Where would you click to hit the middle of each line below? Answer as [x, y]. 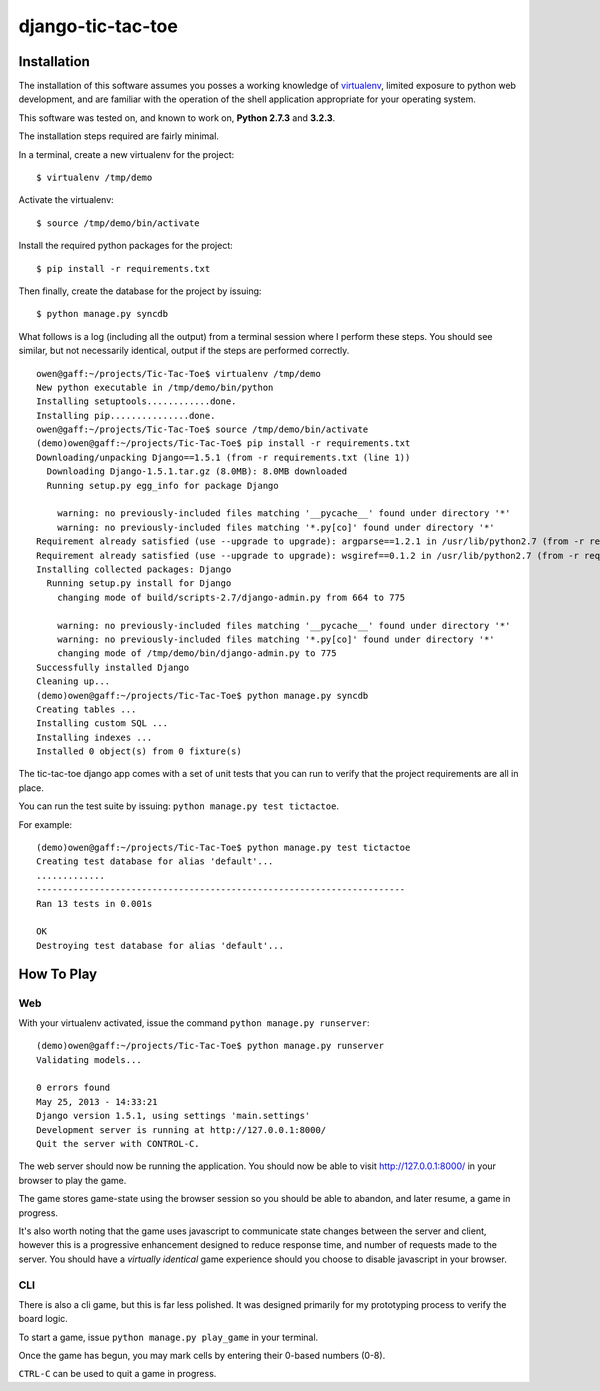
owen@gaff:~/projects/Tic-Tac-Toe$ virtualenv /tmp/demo [179, 373]
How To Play [58, 973]
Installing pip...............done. [126, 415]
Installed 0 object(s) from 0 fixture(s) [139, 751]
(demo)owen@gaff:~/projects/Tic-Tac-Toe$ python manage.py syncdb [202, 695]
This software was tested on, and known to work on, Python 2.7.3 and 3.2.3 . [177, 117]
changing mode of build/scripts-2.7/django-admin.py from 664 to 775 [231, 597]
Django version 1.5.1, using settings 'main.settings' [173, 1116]
